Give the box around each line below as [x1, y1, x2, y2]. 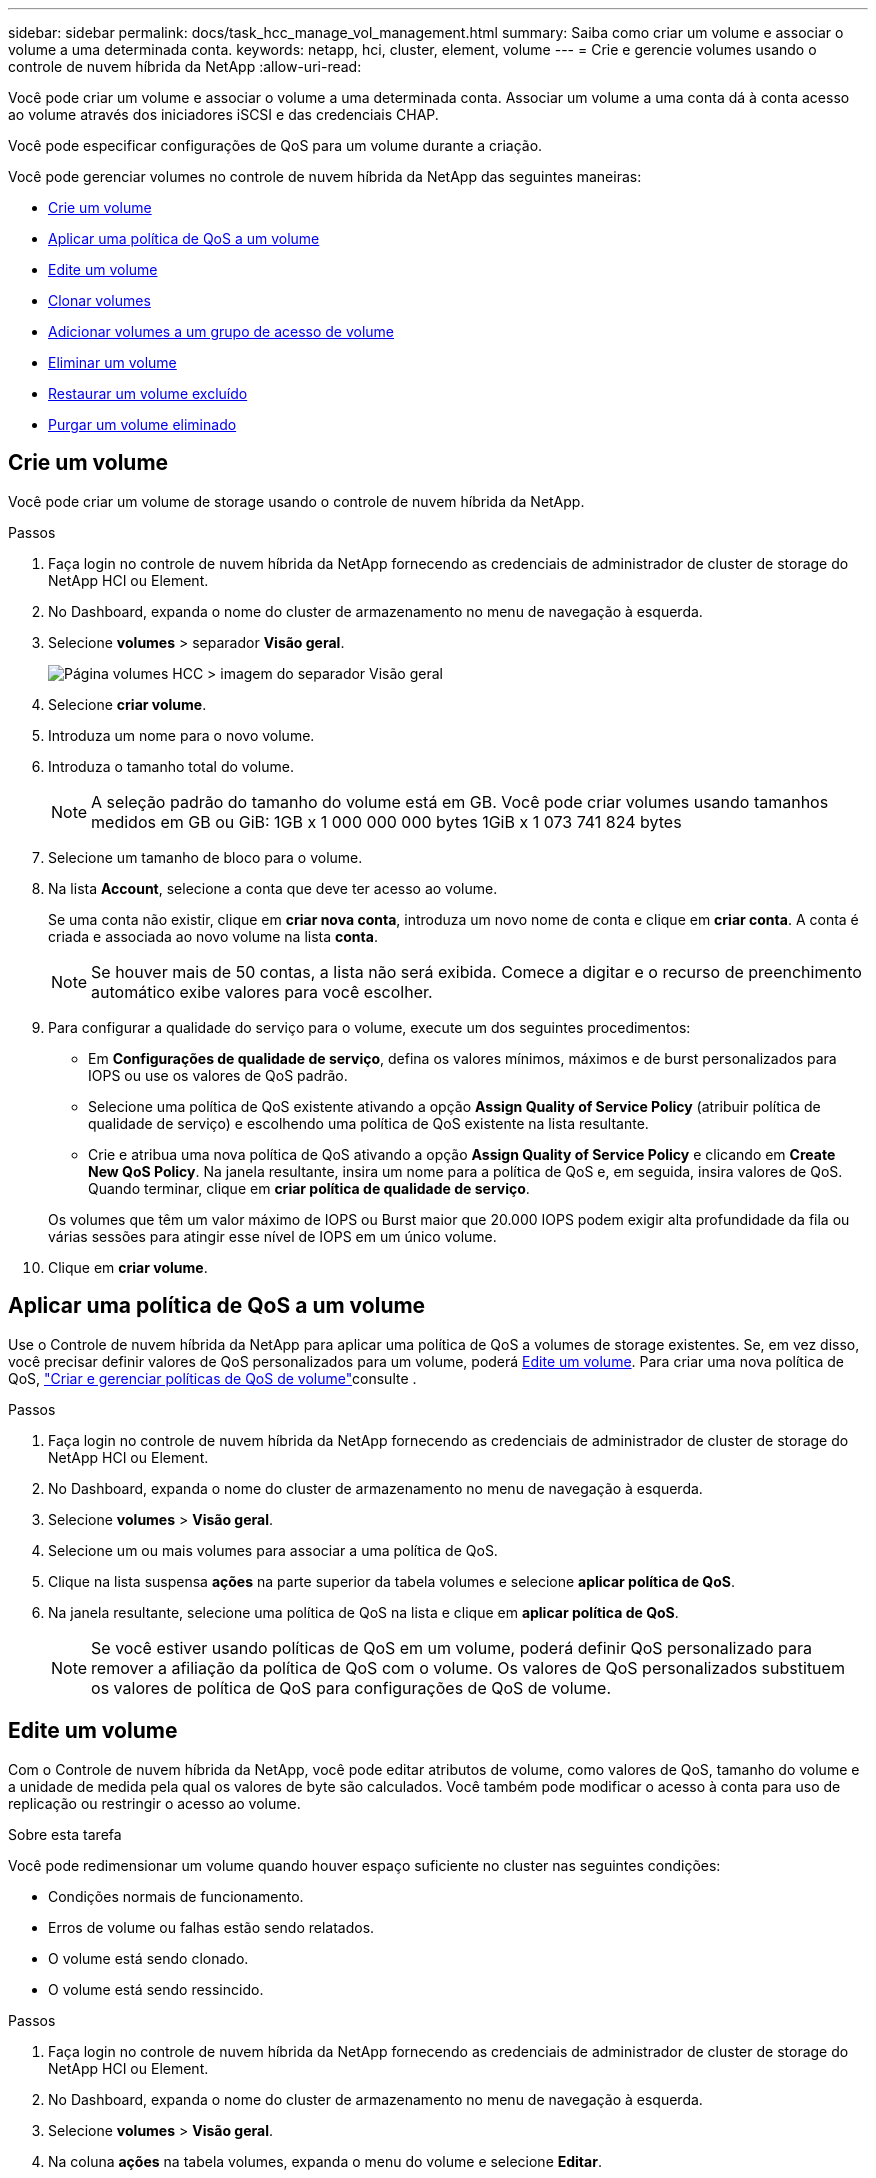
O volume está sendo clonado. [48, 1949, 249, 1967]
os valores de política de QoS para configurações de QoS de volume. [91, 1677, 611, 1698]
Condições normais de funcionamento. [48, 1887, 304, 1905]
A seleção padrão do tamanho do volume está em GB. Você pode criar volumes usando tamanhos [91, 791, 829, 812]
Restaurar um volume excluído [48, 385, 248, 402]
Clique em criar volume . [48, 1258, 208, 1276]
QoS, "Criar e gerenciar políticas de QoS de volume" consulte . [8, 1369, 417, 1387]
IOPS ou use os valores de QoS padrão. [88, 1066, 348, 1084]
